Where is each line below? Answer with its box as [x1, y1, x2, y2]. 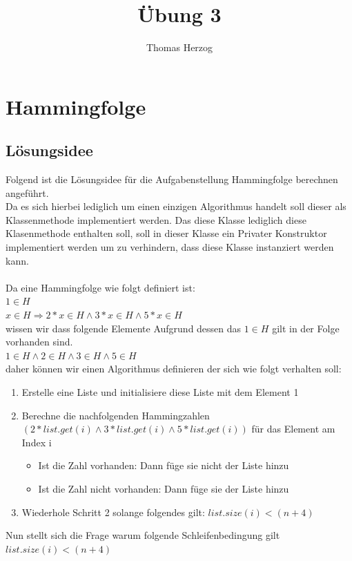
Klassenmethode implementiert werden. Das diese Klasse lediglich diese [6, 212, 306, 227]
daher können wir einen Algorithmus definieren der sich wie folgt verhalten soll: [6, 361, 342, 376]
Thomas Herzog [146, 40, 213, 55]
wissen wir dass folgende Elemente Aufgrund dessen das [6, 321, 242, 335]
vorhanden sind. [6, 334, 73, 349]
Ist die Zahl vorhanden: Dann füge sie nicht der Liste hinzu [38, 458, 289, 473]
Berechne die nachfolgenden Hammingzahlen [21, 408, 210, 422]
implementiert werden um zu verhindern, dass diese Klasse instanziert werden [6, 240, 334, 254]
